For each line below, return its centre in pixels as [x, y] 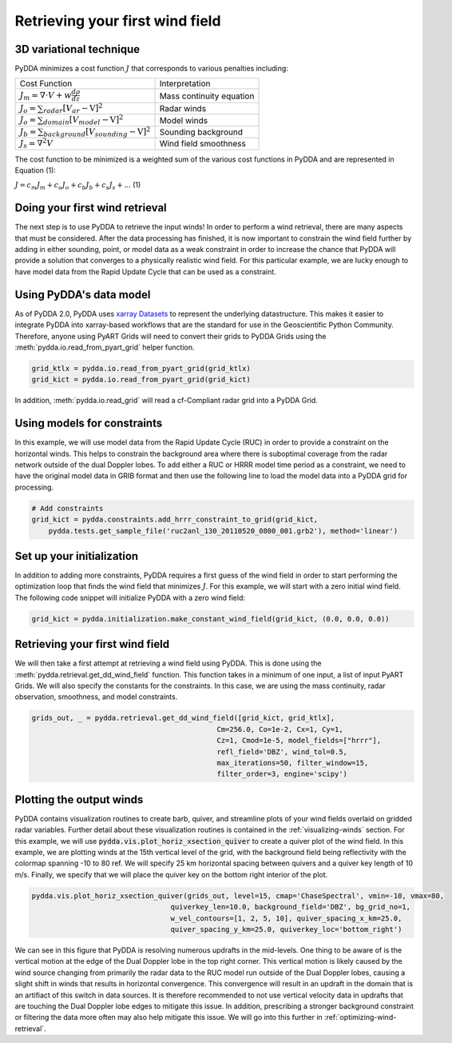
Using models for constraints [89, 424]
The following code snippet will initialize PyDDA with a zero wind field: [130, 597]
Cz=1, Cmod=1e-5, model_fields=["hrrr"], [299, 741]
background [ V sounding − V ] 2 [97, 132]
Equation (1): [35, 170]
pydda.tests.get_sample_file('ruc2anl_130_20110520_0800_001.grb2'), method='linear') [223, 531]
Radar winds [183, 109]
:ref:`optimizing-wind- [360, 1017]
